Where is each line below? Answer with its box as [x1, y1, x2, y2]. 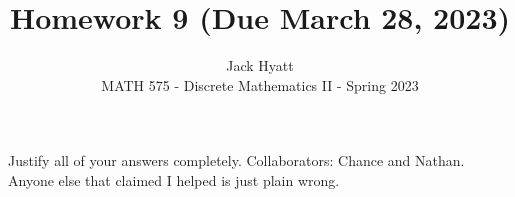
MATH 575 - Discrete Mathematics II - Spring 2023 [101, 74, 419, 95]
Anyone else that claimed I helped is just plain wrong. [8, 169, 340, 190]
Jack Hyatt [226, 55, 294, 76]
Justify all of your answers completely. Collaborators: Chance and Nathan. [8, 150, 465, 171]
